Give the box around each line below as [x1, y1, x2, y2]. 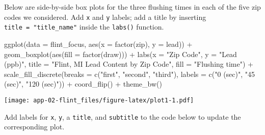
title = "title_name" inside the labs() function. [4, 21, 164, 32]
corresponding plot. [4, 121, 65, 132]
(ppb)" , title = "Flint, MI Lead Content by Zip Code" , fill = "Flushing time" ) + [4, 59, 253, 69]
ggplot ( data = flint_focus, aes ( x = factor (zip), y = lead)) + [4, 38, 193, 49]
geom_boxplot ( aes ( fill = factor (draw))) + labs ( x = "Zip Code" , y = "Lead [4, 48, 237, 59]
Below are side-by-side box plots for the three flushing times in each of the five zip [4, 2, 261, 12]
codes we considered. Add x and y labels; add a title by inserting [4, 11, 206, 22]
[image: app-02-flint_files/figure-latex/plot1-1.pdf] [4, 96, 194, 104]
